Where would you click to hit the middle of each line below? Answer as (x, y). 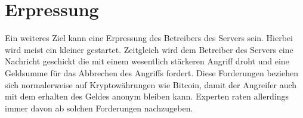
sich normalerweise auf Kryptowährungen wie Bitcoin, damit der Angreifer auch (151, 84)
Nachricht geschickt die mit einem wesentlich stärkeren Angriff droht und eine (147, 61)
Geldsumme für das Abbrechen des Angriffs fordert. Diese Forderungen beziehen (151, 72)
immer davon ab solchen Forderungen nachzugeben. (99, 108)
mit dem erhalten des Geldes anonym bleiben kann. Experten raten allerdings (147, 96)
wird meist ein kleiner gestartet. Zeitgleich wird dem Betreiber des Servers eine (149, 49)
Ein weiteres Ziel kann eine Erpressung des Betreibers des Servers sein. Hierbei (149, 38)
